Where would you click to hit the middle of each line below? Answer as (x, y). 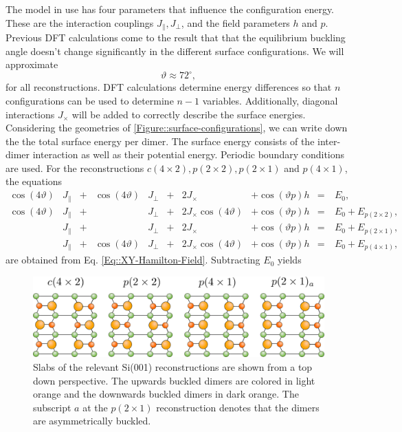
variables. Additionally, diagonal (270, 100)
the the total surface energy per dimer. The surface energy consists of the (160, 141)
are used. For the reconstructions (75, 168)
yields (289, 260)
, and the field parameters (235, 22)
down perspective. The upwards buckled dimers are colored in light (174, 380)
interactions (30, 114)
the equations (34, 181)
